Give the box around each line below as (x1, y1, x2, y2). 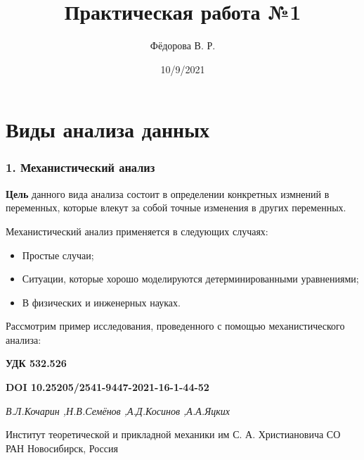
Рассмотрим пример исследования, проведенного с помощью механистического (6, 318, 345, 333)
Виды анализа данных (6, 115, 210, 144)
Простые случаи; (22, 247, 94, 262)
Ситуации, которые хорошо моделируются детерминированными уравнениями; (22, 271, 359, 286)
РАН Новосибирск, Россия (6, 440, 118, 455)
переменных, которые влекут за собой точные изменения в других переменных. (6, 200, 346, 215)
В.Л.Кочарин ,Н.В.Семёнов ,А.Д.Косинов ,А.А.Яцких (6, 403, 230, 418)
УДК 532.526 (6, 356, 67, 371)
